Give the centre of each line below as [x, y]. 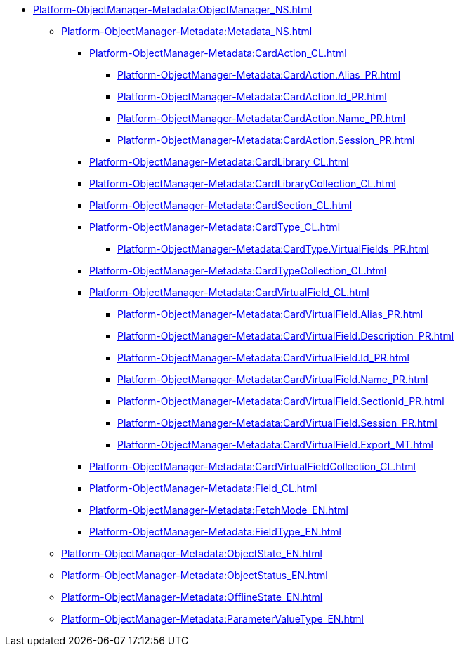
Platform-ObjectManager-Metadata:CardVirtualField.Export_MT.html [275, 445]
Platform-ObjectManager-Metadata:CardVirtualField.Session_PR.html [277, 423]
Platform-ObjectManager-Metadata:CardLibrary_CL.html [219, 162]
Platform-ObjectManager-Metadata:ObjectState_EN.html [192, 553]
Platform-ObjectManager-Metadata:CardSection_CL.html [221, 205]
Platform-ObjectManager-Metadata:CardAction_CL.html [218, 53]
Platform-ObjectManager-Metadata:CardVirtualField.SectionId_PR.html [281, 401]
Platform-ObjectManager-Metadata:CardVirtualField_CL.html [229, 292]
